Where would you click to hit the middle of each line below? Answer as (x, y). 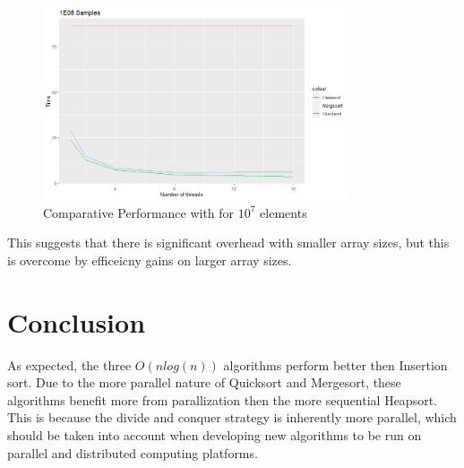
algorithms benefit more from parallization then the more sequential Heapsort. (222, 399)
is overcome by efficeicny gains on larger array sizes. (150, 260)
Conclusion (77, 321)
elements (284, 212)
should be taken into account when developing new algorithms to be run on (215, 434)
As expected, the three (69, 364)
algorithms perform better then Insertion (335, 364)
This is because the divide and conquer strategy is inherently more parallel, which (232, 417)
